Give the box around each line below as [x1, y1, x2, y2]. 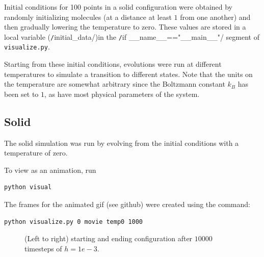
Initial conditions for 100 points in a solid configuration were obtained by [4, 2, 233, 12]
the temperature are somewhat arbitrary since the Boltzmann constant [4, 79, 225, 89]
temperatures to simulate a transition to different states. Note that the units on [4, 68, 253, 79]
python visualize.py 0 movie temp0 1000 [4, 218, 143, 225]
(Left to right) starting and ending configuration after [24, 233, 193, 244]
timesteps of [24, 243, 62, 253]
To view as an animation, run [4, 164, 96, 175]
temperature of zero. [4, 147, 68, 158]
